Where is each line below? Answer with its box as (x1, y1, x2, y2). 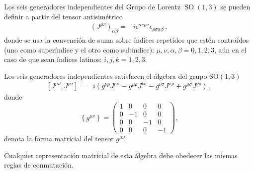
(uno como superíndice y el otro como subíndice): (4, 44, 155, 55)
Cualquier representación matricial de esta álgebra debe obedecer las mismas (4, 150, 238, 160)
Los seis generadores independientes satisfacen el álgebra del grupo (4, 70, 207, 81)
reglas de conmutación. (4, 160, 74, 170)
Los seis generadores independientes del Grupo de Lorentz (4, 1, 180, 11)
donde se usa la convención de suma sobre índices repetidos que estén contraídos (4, 35, 249, 45)
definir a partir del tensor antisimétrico (4, 11, 123, 21)
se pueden (220, 1, 251, 11)
